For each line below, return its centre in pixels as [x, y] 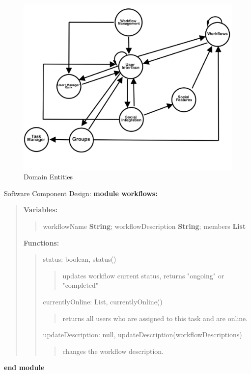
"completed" [81, 285]
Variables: [40, 210]
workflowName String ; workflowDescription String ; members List [144, 226]
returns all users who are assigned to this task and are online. [155, 318]
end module [24, 367]
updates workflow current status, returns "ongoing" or [143, 275]
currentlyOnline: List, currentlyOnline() [103, 302]
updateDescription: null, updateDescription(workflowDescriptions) [142, 335]
